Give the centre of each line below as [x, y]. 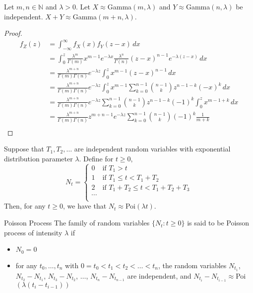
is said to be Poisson [218, 223]
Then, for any [25, 206]
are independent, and [159, 275]
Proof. [13, 33]
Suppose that [24, 149]
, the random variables [192, 265]
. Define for [96, 158]
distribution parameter [38, 158]
